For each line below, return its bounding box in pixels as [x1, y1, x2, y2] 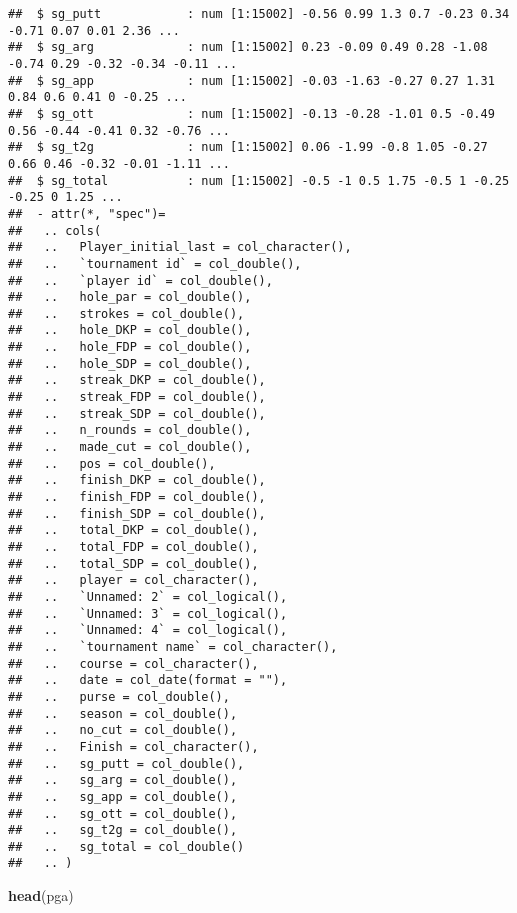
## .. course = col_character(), [8, 656, 259, 671]
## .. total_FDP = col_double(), [8, 540, 259, 554]
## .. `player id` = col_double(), [8, 273, 273, 288]
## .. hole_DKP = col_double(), [8, 323, 252, 338]
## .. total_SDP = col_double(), [8, 556, 259, 571]
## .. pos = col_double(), [8, 456, 216, 471]
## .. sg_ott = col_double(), [8, 806, 238, 821]
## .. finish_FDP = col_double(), [8, 490, 266, 505]
